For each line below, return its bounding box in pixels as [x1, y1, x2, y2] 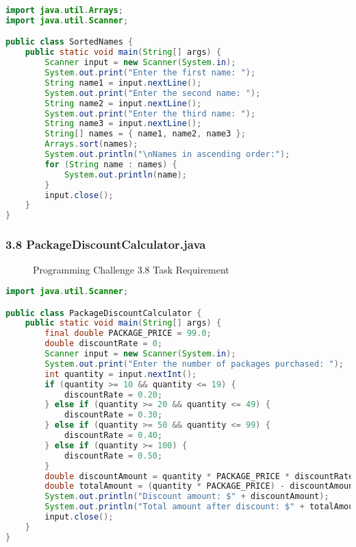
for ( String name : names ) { [44, 159, 177, 169]
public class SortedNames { [5, 37, 133, 47]
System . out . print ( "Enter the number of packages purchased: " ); [44, 358, 344, 369]
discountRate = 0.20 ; [64, 389, 163, 400]
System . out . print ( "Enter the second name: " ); [44, 88, 261, 98]
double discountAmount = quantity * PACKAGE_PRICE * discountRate [44, 471, 354, 481]
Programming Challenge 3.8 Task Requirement [33, 263, 229, 277]
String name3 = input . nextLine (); [44, 119, 202, 129]
